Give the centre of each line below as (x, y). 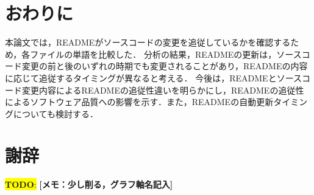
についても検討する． (55, 113)
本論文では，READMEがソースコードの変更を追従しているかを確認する (148, 42)
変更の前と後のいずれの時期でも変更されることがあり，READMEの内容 (165, 66)
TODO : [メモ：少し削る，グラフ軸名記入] (89, 184)
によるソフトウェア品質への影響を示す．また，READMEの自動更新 (139, 102)
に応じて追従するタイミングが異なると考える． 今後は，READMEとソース (153, 77)
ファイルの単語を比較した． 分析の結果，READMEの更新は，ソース (166, 54)
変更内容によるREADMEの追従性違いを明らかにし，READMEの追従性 (163, 90)
